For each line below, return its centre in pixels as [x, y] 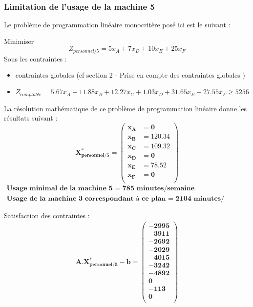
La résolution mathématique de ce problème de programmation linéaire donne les [126, 108]
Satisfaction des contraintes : [47, 215]
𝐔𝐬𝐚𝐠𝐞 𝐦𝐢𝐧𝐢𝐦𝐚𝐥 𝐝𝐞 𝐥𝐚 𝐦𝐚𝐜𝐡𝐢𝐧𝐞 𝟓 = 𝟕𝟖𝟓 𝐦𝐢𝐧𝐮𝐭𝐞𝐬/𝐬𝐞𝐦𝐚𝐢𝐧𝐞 [101, 188]
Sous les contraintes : [35, 58]
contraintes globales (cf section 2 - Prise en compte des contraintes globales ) [130, 75]
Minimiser [19, 41]
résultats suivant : [31, 118]
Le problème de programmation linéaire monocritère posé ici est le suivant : [117, 25]
